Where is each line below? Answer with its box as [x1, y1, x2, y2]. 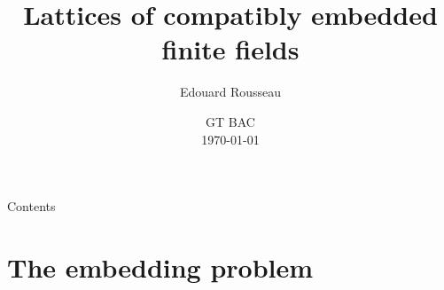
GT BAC [206, 112, 255, 130]
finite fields [161, 31, 300, 67]
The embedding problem [7, 248, 314, 285]
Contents [7, 197, 56, 216]
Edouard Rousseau [179, 82, 282, 101]
